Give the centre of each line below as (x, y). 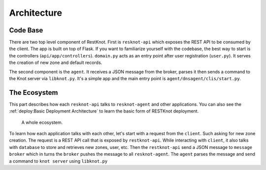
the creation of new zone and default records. (56, 63)
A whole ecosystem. (42, 122)
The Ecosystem (33, 93)
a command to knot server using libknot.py (58, 161)
